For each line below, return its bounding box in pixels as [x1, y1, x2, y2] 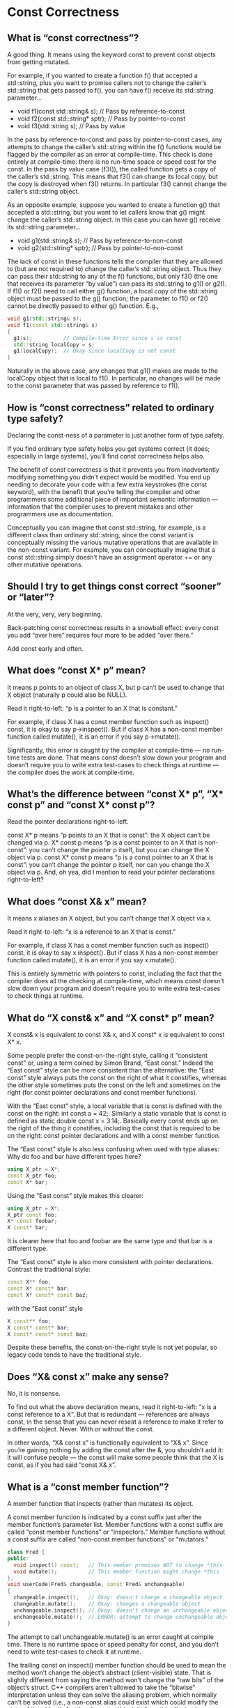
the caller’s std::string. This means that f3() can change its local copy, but [7, 172, 218, 180]
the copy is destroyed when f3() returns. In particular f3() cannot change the [7, 180, 227, 188]
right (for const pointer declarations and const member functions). [7, 1088, 198, 1096]
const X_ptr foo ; [7, 1172, 58, 1179]
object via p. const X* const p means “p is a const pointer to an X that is [7, 853, 214, 861]
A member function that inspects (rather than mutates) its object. [7, 1500, 194, 1507]
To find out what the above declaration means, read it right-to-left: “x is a [7, 1403, 217, 1411]
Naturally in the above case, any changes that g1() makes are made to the [7, 367, 218, 375]
